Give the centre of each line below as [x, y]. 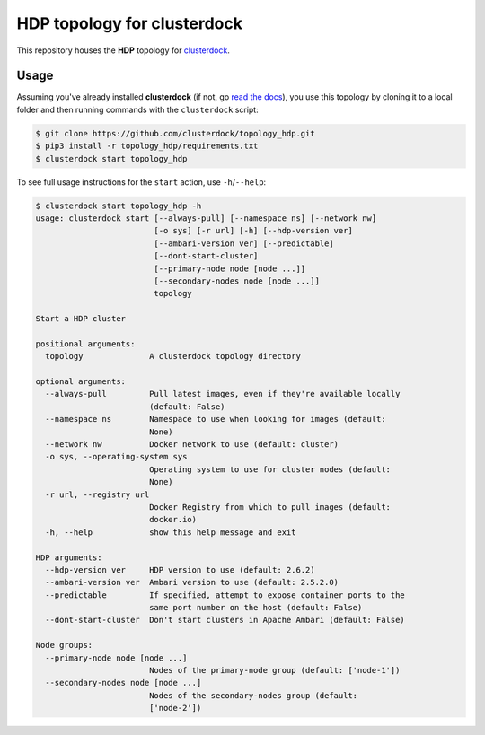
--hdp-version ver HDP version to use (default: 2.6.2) [180, 569]
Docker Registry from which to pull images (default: [269, 507]
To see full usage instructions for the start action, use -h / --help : [141, 182]
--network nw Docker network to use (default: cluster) [192, 444]
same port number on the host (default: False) [256, 608]
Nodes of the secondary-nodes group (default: [253, 695]
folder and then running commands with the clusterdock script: [138, 109]
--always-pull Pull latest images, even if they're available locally [223, 394]
